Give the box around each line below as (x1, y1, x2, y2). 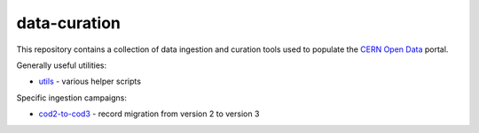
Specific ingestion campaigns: (16, 92, 128, 103)
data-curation (16, 13, 122, 33)
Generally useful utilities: (16, 60, 107, 70)
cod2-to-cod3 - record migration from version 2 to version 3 (38, 108, 260, 119)
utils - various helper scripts (38, 76, 142, 87)
